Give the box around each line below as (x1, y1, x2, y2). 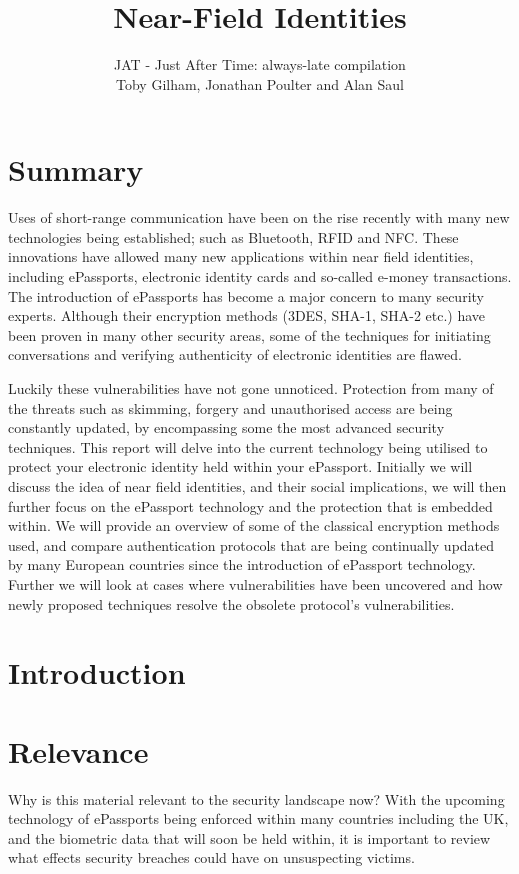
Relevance (8, 730, 149, 771)
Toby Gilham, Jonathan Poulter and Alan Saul (116, 73, 404, 94)
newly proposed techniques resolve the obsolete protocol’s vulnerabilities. (8, 593, 455, 614)
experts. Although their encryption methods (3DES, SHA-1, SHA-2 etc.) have (8, 305, 486, 326)
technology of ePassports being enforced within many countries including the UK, (8, 808, 509, 829)
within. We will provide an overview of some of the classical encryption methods (8, 515, 500, 536)
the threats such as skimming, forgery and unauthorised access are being (8, 397, 453, 418)
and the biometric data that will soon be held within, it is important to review (8, 827, 491, 848)
